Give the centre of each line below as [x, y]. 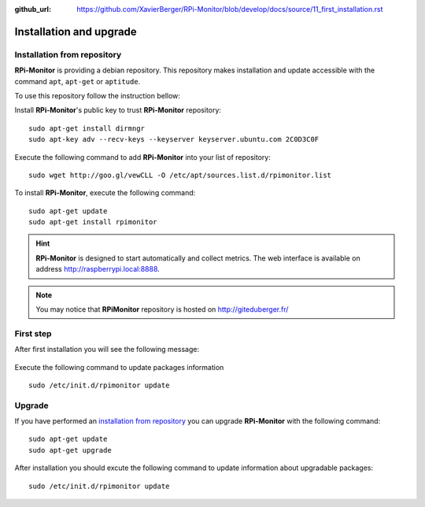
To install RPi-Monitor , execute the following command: [105, 193]
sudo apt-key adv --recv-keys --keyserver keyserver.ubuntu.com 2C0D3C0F [174, 139]
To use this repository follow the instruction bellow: [98, 95]
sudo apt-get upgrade [70, 450]
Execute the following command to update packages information [119, 367]
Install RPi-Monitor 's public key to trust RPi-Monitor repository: [118, 110]
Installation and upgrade [76, 31]
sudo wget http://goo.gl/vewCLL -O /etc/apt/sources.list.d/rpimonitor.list [180, 175]
